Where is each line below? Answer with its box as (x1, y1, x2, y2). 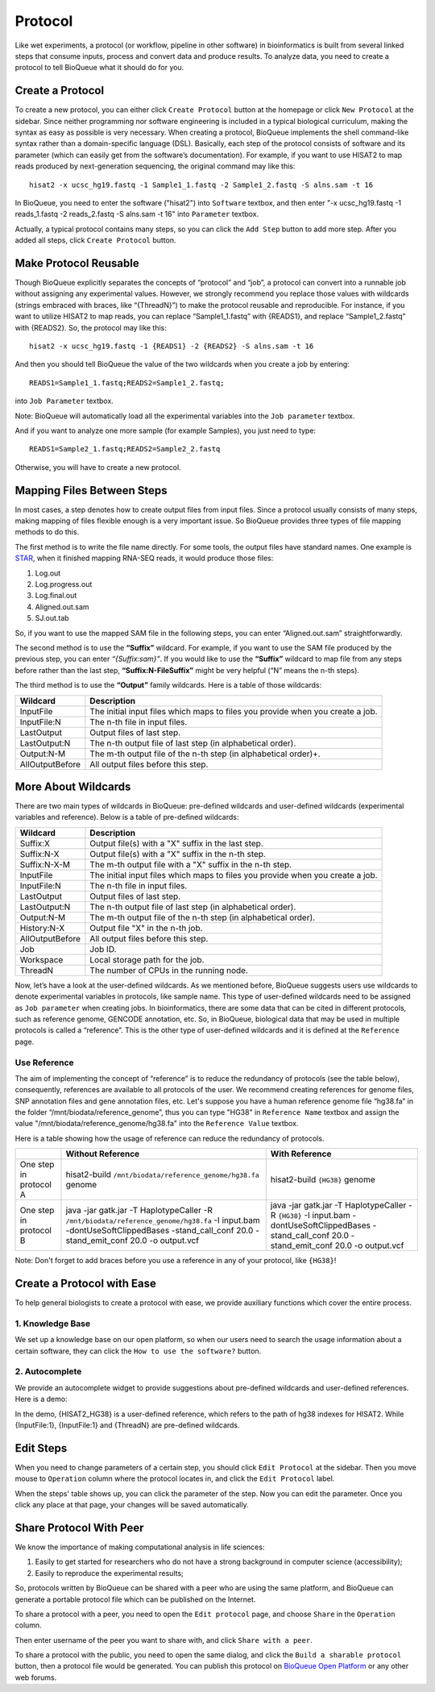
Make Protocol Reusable (14, 256, 140, 270)
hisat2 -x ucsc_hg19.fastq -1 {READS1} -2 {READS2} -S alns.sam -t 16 (29, 342, 314, 351)
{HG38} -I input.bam (278, 1210, 350, 1221)
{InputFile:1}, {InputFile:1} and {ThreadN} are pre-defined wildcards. (14, 1420, 241, 1430)
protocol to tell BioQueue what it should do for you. (14, 63, 184, 73)
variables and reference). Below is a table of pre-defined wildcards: (14, 813, 239, 822)
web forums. (14, 1673, 57, 1682)
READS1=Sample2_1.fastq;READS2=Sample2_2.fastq (29, 444, 221, 454)
